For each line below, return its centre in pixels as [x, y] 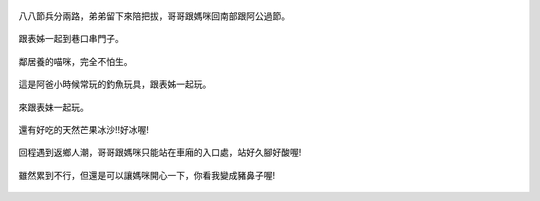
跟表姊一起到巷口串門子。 [71, 39]
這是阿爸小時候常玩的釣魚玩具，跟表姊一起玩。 [115, 84]
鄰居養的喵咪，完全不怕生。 [75, 61]
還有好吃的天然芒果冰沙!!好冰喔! [84, 129]
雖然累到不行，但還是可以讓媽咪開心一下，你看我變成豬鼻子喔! [147, 175]
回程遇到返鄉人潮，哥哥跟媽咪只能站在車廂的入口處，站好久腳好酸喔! [160, 152]
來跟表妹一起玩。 [53, 107]
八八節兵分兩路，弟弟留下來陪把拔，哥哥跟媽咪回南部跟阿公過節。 [154, 16]
